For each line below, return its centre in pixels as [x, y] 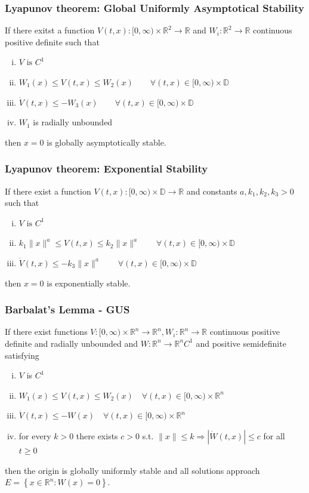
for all [274, 435]
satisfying [22, 355]
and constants [212, 191]
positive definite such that [52, 41]
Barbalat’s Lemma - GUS [67, 309]
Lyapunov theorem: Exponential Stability [106, 169]
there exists [97, 435]
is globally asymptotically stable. [106, 142]
